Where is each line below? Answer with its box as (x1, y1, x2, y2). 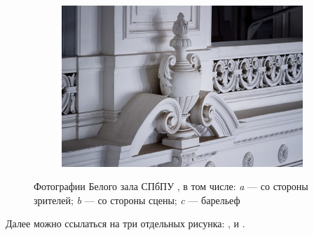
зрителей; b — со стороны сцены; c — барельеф (34, 192, 240, 207)
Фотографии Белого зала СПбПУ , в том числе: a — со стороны (34, 179, 308, 194)
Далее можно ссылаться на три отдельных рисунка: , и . (6, 216, 245, 231)
